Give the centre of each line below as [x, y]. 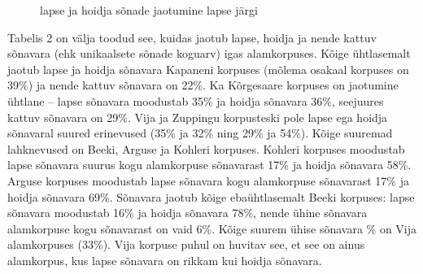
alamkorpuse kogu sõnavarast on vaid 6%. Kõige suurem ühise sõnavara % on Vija [212, 228]
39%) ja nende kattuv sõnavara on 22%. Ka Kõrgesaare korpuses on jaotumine [203, 85]
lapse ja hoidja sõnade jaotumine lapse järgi [149, 10]
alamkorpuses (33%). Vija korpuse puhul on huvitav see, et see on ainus [186, 244]
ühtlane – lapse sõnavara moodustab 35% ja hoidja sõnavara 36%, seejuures [196, 100]
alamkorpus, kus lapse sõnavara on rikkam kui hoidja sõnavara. [165, 260]
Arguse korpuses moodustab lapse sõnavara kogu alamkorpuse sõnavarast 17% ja [208, 180]
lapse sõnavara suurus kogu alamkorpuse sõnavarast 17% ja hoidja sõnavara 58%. [209, 165]
